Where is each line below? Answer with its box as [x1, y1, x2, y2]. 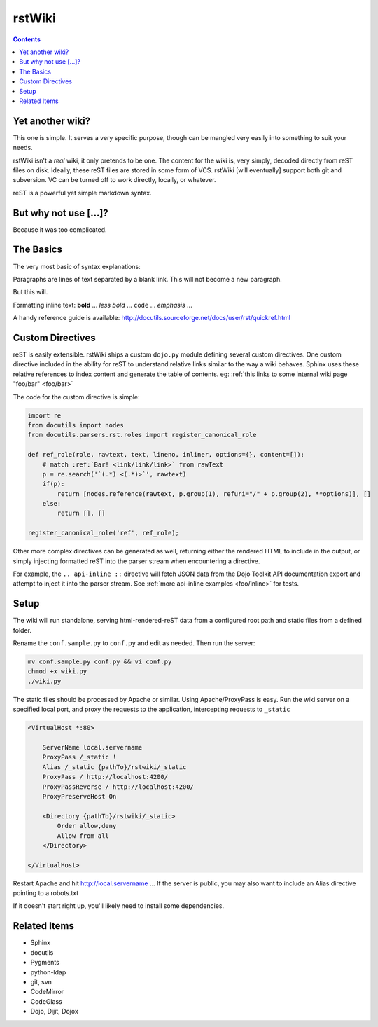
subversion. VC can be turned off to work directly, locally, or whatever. [13, 176, 216, 184]
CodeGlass [30, 997, 62, 1005]
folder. [13, 626, 31, 634]
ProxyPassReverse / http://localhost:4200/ [42, 783, 194, 791]
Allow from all [57, 832, 110, 840]
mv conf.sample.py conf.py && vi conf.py [27, 658, 172, 666]
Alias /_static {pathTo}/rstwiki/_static [42, 763, 187, 771]
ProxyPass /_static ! [42, 753, 117, 761]
